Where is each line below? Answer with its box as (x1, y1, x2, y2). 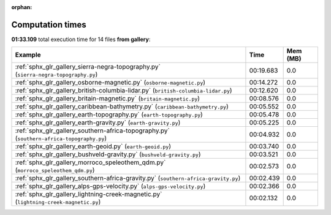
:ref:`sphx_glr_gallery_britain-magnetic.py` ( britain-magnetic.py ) (15, 94, 200, 103)
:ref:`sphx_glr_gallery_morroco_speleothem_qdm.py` (15, 158, 166, 167)
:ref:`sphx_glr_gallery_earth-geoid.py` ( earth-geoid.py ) (15, 142, 172, 151)
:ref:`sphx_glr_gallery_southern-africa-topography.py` (15, 126, 170, 135)
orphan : (11, 4, 32, 10)
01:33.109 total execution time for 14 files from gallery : (11, 36, 151, 43)
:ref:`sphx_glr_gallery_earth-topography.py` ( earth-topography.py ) (15, 110, 204, 119)
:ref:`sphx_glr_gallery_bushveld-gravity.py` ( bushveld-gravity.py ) (15, 150, 201, 159)
